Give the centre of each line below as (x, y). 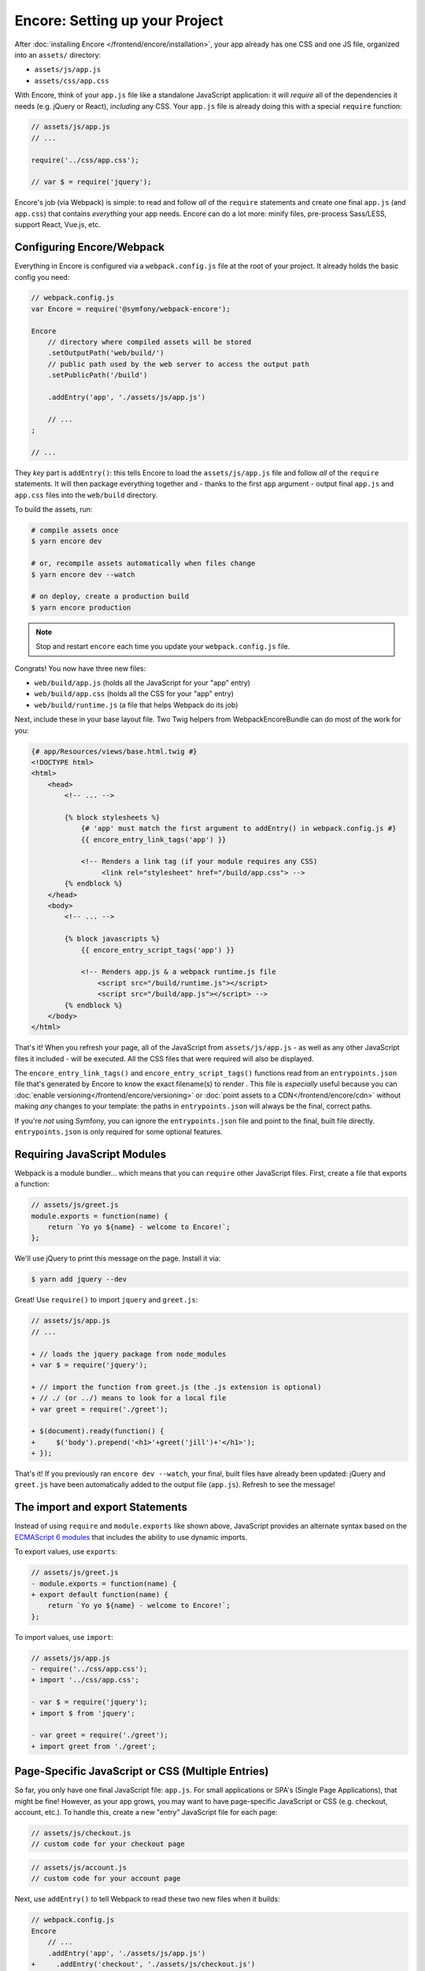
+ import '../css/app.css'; (85, 1680)
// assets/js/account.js (79, 1868)
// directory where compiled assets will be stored (150, 342)
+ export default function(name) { (100, 1594)
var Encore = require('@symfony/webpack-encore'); (131, 309)
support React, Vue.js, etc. (58, 225)
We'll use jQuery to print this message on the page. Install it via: (118, 1258)
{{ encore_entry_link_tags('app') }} (153, 839)
